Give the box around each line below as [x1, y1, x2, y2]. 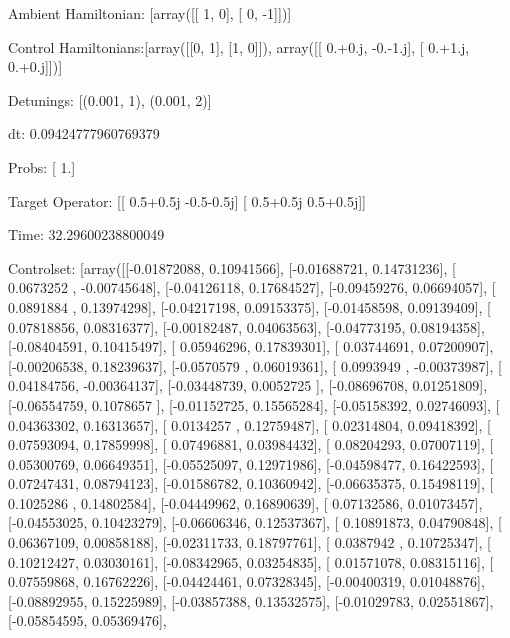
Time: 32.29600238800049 [8, 224, 165, 245]
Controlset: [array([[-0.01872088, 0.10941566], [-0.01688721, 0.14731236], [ [8, 257, 456, 278]
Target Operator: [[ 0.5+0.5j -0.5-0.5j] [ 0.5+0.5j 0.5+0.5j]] [8, 190, 366, 211]
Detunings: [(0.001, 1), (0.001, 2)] [8, 89, 212, 110]
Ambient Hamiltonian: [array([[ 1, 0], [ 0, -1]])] [8, 3, 292, 23]
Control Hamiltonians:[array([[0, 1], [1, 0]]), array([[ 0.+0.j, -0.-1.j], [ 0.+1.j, [8, 36, 470, 57]
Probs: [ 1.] [8, 156, 76, 177]
